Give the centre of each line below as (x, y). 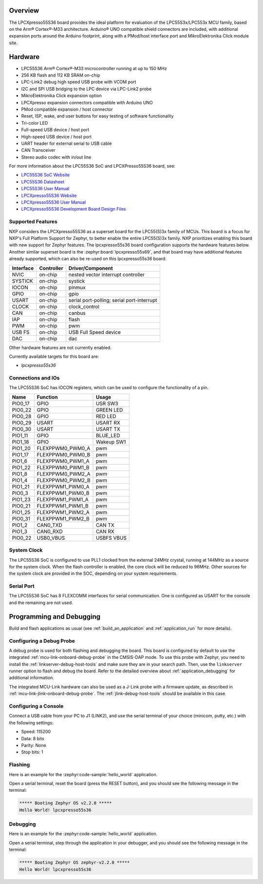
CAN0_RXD (50, 531)
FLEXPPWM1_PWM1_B (63, 506)
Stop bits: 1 (32, 752)
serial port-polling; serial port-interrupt (113, 300)
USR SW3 (107, 403)
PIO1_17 (20, 454)
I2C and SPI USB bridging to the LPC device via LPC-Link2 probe (86, 89)
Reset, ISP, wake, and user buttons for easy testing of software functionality (97, 116)
